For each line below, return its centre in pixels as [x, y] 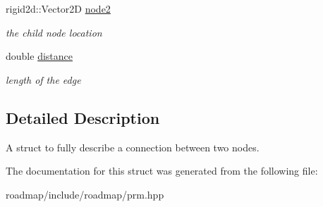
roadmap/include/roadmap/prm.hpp [85, 194]
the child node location [54, 32]
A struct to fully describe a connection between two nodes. [133, 147]
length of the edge [43, 79]
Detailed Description [83, 117]
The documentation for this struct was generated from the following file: [162, 171]
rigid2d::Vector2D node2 [58, 8]
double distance [39, 56]
